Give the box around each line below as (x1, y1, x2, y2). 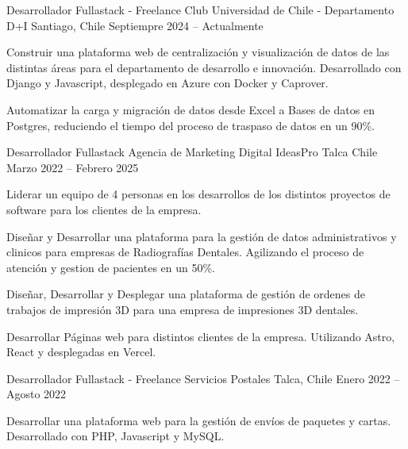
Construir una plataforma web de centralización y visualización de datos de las (6, 44, 390, 60)
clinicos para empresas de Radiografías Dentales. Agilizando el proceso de (6, 244, 364, 260)
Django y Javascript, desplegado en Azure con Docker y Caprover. (6, 75, 329, 91)
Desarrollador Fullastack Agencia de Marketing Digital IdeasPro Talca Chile (6, 144, 378, 160)
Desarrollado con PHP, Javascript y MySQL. (6, 428, 225, 444)
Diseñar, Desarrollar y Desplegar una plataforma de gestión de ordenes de (6, 286, 365, 302)
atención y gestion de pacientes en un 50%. (6, 259, 216, 275)
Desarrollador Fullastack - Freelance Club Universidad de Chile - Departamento (6, 2, 395, 17)
